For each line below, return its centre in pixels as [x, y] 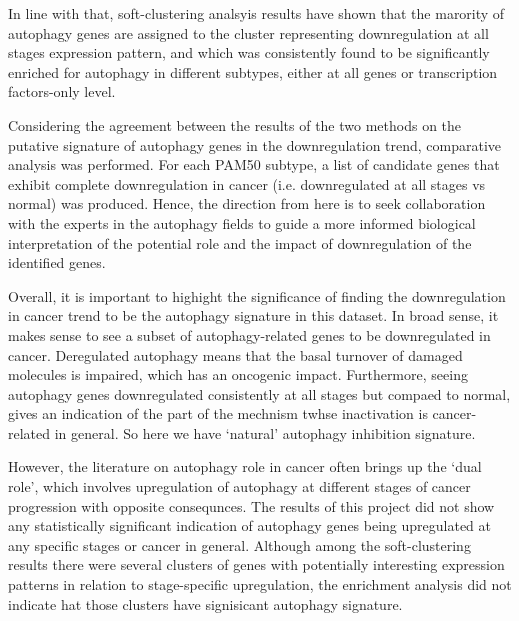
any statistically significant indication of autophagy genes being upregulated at [250, 525]
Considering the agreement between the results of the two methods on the [235, 124]
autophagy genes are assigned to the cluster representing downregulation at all [248, 32]
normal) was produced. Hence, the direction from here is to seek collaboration [247, 203]
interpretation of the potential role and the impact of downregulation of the [240, 242]
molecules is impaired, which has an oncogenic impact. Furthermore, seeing [238, 374]
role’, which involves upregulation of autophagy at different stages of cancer [239, 486]
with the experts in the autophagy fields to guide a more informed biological [242, 222]
